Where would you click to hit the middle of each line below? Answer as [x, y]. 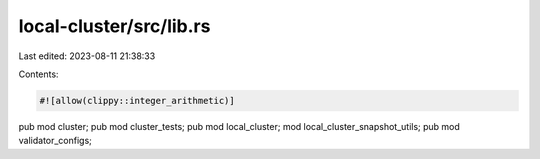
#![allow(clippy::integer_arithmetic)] [137, 100]
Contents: [38, 74]
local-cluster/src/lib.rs [114, 26]
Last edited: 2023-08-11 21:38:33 [87, 56]
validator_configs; [55, 141]
